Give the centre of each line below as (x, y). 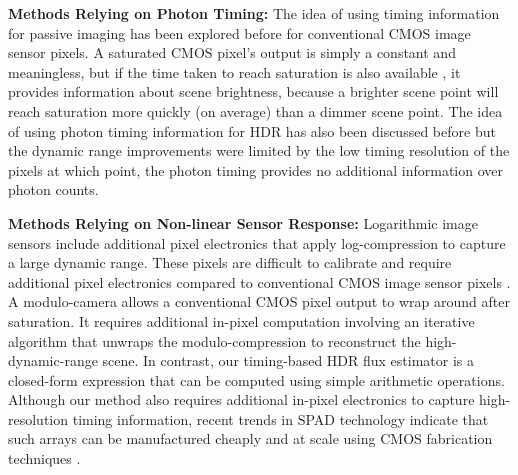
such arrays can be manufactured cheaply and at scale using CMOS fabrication (250, 438)
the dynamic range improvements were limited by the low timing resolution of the (259, 150)
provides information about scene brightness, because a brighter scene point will (253, 91)
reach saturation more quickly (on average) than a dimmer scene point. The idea (255, 110)
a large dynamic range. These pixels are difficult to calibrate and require (230, 262)
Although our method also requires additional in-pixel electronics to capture (241, 399)
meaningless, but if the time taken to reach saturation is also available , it (234, 71)
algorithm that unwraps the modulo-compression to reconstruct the (214, 340)
